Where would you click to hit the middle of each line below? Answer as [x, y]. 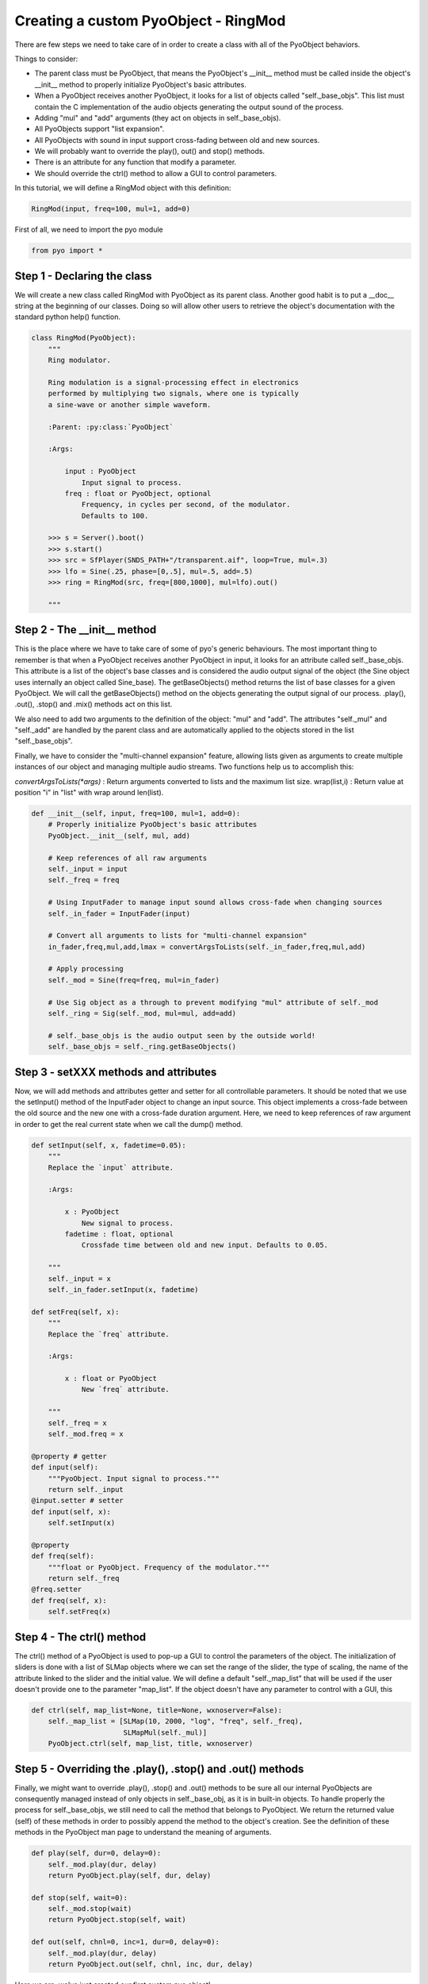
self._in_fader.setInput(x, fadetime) [123, 1289]
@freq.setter [57, 1590]
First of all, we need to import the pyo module [89, 229]
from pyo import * [67, 251]
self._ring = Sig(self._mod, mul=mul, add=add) [142, 1013]
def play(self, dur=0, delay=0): [96, 1853]
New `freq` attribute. [125, 1390]
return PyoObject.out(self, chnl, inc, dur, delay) [151, 1965]
